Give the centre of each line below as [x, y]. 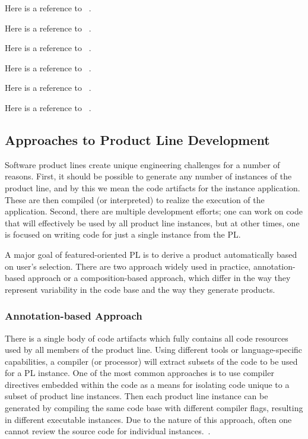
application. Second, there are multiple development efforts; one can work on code [154, 211]
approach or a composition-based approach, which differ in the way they [159, 278]
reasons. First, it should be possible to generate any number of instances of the [148, 176]
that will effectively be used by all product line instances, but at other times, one [152, 222]
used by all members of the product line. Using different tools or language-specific [154, 350]
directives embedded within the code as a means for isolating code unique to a [147, 384]
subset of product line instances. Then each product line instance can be [136, 396]
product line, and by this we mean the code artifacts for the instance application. [153, 187]
